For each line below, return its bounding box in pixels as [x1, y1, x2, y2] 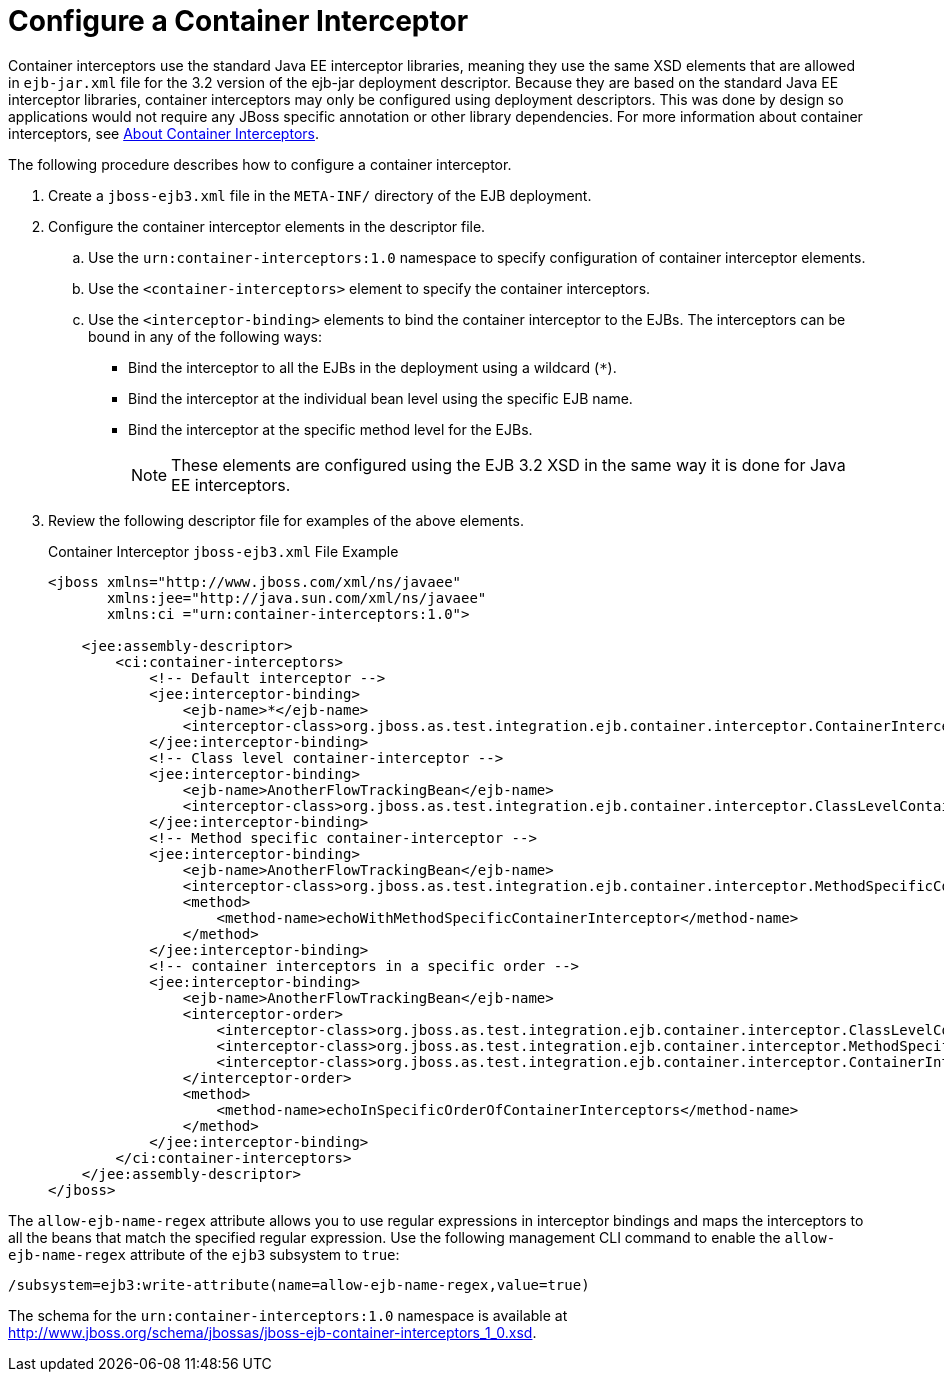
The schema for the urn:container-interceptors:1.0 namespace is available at [8, 1306, 568, 1324]
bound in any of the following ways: [88, 327, 322, 345]
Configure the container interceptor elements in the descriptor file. [48, 217, 486, 235]
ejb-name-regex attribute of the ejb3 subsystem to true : [8, 1245, 400, 1263]
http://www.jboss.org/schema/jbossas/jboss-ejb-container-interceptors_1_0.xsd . [8, 1323, 537, 1341]
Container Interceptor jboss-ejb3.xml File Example [48, 542, 399, 560]
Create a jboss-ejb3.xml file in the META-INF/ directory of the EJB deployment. [48, 186, 592, 204]
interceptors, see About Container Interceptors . [8, 124, 319, 142]
